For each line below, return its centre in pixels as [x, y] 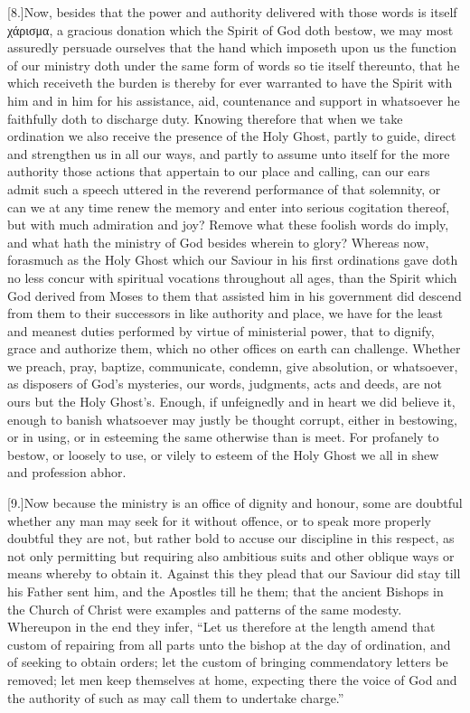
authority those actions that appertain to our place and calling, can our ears [219, 171]
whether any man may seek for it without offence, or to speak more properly [219, 520]
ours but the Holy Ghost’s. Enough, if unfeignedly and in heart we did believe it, [231, 402]
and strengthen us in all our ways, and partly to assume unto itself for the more [229, 153]
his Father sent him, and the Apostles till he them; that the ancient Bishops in [226, 591]
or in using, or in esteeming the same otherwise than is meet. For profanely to [223, 437]
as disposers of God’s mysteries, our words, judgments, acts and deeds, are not [225, 384]
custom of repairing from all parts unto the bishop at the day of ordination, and [229, 644]
